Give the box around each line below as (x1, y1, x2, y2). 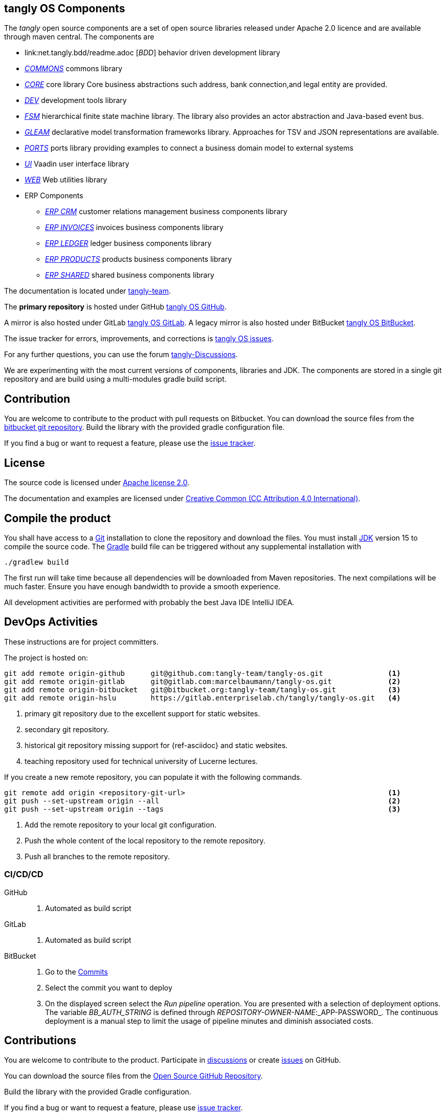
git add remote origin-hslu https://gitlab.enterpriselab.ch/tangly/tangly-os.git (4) (4, 693, 401, 702)
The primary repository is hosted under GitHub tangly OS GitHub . (4, 302, 227, 312)
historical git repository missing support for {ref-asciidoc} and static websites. (25, 740, 288, 750)
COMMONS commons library (25, 64, 123, 73)
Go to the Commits (45, 967, 108, 976)
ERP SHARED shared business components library (45, 271, 214, 280)
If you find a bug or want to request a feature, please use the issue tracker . (4, 439, 256, 448)
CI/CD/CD (4, 869, 43, 880)
